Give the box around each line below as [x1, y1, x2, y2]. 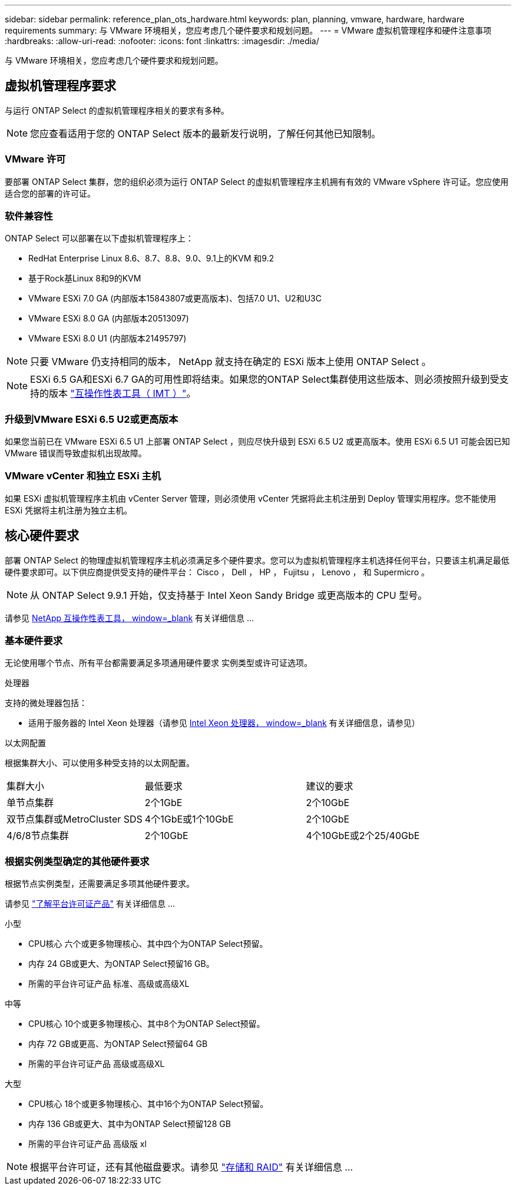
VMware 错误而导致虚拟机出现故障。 [5, 448, 147, 459]
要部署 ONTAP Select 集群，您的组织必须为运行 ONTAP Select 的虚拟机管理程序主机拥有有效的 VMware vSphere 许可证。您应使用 [5, 176, 509, 187]
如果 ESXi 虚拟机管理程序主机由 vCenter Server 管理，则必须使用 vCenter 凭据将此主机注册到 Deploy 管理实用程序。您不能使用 [5, 493, 497, 503]
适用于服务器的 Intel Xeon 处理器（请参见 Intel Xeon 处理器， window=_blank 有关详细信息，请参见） [28, 718, 420, 728]
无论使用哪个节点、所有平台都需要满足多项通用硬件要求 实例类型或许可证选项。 [5, 658, 312, 668]
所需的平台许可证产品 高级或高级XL [28, 1059, 165, 1069]
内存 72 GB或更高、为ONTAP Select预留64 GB [28, 1039, 208, 1049]
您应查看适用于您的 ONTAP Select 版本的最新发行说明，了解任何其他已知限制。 [30, 127, 381, 140]
